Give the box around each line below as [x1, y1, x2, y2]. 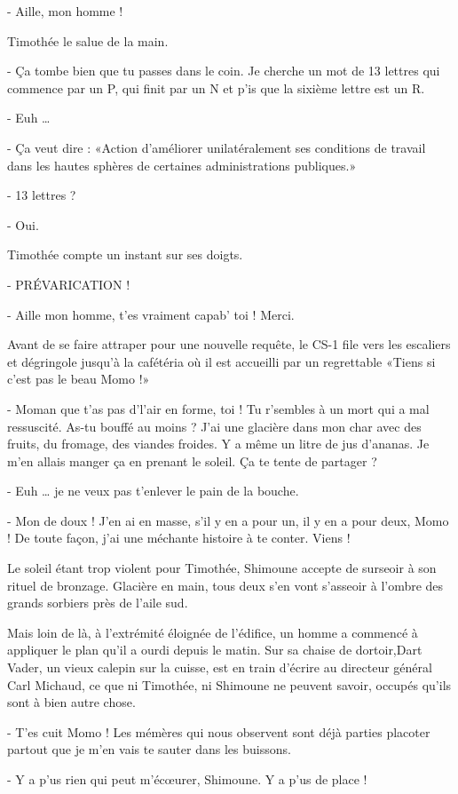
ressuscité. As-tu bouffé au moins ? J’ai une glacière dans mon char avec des [7, 417, 422, 435]
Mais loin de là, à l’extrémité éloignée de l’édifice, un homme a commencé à [7, 623, 418, 641]
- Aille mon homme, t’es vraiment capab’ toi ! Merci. [7, 305, 295, 323]
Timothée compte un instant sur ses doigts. [7, 245, 243, 264]
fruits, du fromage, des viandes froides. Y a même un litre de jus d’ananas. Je [7, 434, 430, 453]
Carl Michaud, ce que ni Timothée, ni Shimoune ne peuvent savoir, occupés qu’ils [7, 675, 452, 694]
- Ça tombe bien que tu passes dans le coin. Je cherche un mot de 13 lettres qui [7, 61, 440, 80]
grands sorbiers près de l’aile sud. [7, 593, 188, 612]
